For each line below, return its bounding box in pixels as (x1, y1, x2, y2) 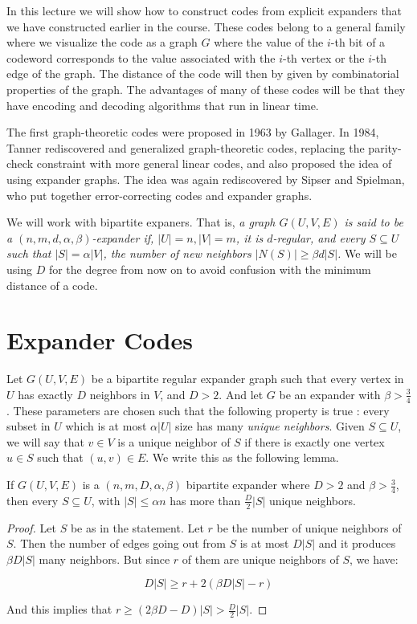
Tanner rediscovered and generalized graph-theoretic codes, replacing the (6, 139, 365, 156)
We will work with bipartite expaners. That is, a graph (6, 214, 276, 230)
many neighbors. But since (39, 550, 170, 567)
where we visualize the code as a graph (6, 34, 198, 51)
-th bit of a (330, 34, 386, 51)
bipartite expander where (186, 476, 310, 493)
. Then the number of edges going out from (13, 535, 226, 552)
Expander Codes (6, 324, 193, 357)
